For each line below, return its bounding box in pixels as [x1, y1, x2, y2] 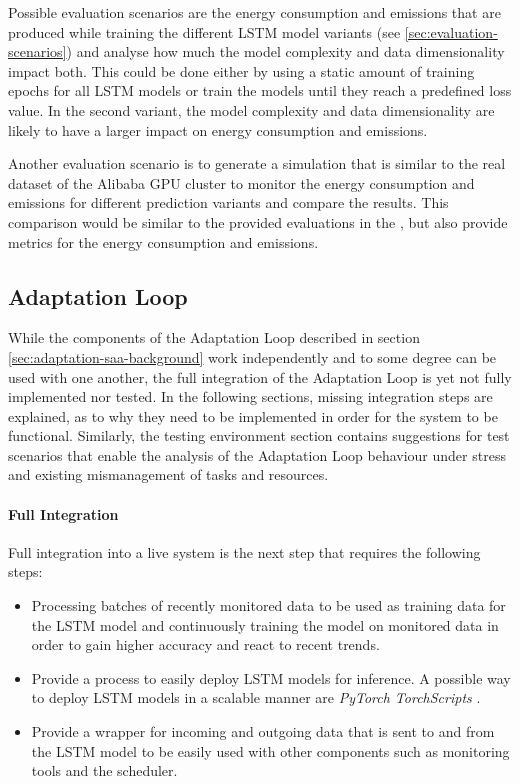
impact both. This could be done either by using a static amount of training [8, 60, 475, 81]
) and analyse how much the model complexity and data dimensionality [66, 41, 505, 62]
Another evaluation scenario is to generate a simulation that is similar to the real [8, 153, 506, 174]
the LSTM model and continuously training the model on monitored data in [31, 614, 499, 635]
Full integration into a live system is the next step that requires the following [8, 541, 481, 562]
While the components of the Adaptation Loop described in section [8, 327, 420, 348]
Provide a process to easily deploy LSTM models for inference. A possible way [31, 667, 511, 688]
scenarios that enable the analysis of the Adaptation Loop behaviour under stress [8, 444, 506, 465]
